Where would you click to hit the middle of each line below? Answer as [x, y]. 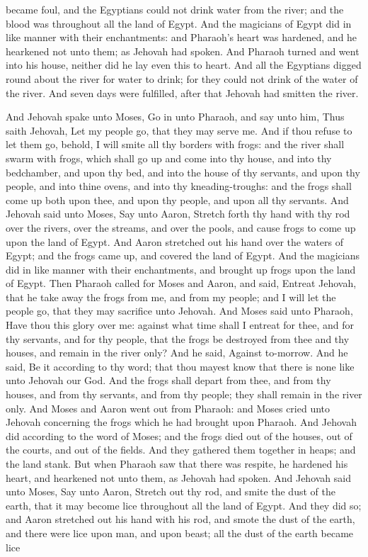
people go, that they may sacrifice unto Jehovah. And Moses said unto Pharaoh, [179, 311]
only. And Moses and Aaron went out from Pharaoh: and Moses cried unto [168, 408]
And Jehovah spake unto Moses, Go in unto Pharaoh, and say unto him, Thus [175, 117]
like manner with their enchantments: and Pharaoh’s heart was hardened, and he [182, 37]
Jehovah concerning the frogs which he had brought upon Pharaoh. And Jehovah [181, 422]
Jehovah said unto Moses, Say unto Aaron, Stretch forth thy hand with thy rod [178, 214]
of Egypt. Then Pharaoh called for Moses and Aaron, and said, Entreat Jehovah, [181, 283]
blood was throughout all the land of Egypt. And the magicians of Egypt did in [179, 23]
